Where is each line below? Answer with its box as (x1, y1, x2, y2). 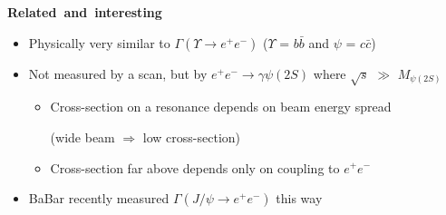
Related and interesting (7, 3, 162, 21)
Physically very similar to (28, 33, 170, 52)
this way (276, 189, 323, 208)
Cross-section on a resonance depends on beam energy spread (50, 97, 392, 116)
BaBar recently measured (28, 189, 170, 208)
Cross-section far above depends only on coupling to (50, 158, 340, 177)
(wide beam (50, 127, 115, 146)
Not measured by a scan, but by (28, 64, 208, 83)
